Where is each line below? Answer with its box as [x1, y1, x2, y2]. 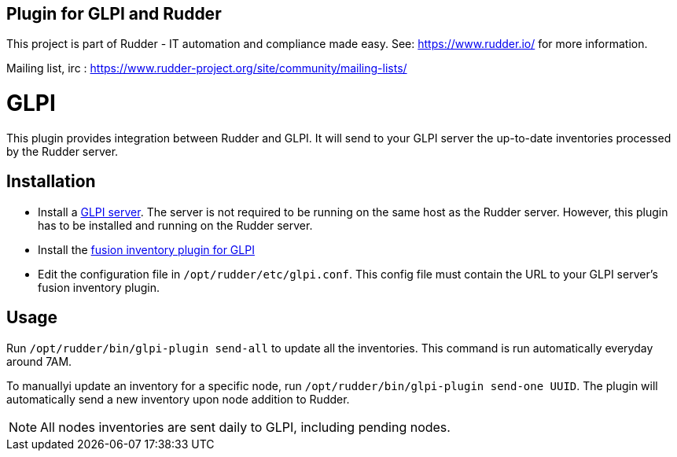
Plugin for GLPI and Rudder [6, 4, 222, 24]
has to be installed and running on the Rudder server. [38, 218, 313, 232]
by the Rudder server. [6, 144, 119, 158]
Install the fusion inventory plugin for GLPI [38, 242, 255, 256]
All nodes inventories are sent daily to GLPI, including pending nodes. [40, 418, 451, 435]
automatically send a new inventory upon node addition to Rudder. [6, 392, 350, 406]
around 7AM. [6, 354, 72, 368]
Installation [6, 171, 96, 192]
